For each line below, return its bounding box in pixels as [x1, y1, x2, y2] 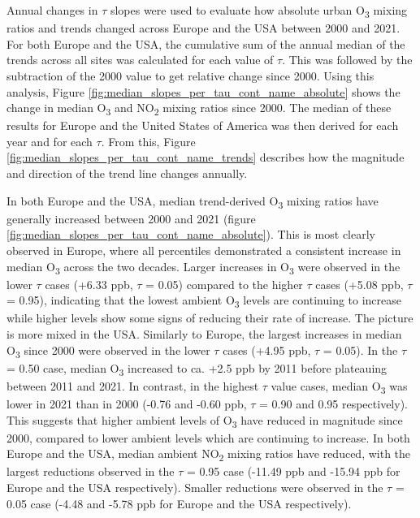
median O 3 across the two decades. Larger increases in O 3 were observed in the [6, 257, 401, 277]
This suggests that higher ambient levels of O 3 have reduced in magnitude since [6, 411, 403, 430]
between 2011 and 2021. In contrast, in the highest [6, 377, 259, 394]
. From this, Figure [101, 132, 196, 149]
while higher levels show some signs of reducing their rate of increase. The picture [6, 309, 414, 326]
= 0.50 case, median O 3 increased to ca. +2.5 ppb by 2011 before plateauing [6, 359, 388, 378]
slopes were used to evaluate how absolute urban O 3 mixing [110, 2, 408, 20]
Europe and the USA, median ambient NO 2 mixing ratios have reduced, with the [6, 445, 411, 464]
